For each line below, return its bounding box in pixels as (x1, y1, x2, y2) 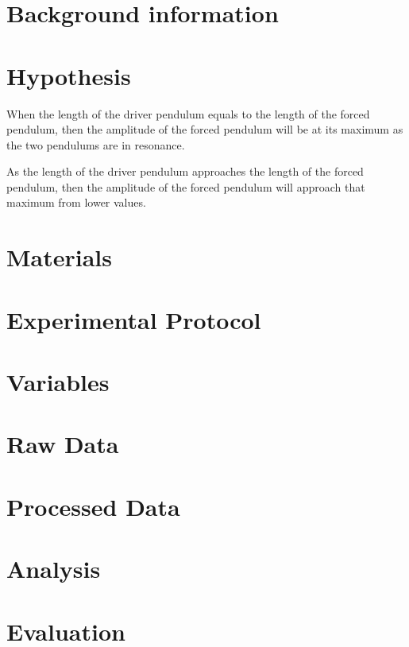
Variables (6, 366, 110, 397)
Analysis (6, 552, 101, 585)
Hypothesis (6, 59, 131, 91)
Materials (6, 241, 113, 273)
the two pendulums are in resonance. (6, 136, 185, 153)
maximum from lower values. (6, 194, 146, 211)
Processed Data (6, 490, 180, 522)
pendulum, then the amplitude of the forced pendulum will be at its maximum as (6, 121, 403, 138)
